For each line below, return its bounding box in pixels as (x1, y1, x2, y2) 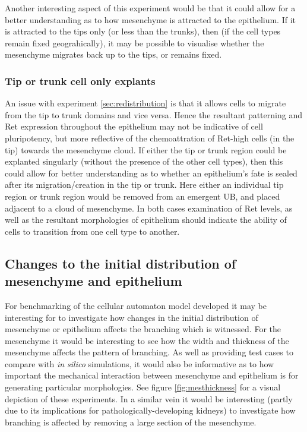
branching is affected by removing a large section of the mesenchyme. (5, 415, 257, 428)
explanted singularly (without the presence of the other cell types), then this (5, 155, 283, 168)
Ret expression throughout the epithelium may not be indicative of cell (5, 120, 263, 133)
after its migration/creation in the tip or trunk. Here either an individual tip (5, 178, 284, 191)
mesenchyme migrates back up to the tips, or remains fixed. (5, 48, 222, 61)
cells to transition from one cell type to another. (5, 225, 180, 237)
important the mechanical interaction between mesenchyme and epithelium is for (5, 369, 299, 381)
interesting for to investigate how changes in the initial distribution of (5, 311, 258, 323)
